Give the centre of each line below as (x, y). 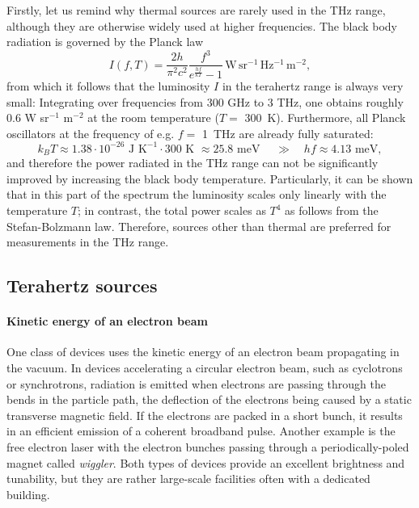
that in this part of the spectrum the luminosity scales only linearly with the (197, 194)
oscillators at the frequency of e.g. (91, 133)
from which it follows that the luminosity (108, 85)
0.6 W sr (28, 118)
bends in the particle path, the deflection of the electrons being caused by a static (209, 399)
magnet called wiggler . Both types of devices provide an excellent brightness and (206, 462)
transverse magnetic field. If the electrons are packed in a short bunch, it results (205, 415)
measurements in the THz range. (88, 242)
